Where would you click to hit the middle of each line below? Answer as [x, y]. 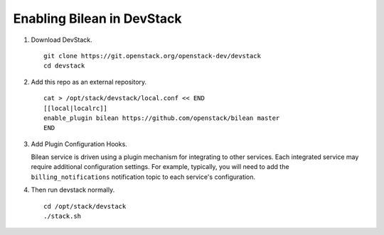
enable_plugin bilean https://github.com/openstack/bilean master [162, 118]
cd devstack [64, 66]
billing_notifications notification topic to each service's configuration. [143, 177]
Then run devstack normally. [73, 190]
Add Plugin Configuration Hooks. [79, 144]
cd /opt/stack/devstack [85, 206]
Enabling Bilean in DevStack [97, 18]
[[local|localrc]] [76, 108]
